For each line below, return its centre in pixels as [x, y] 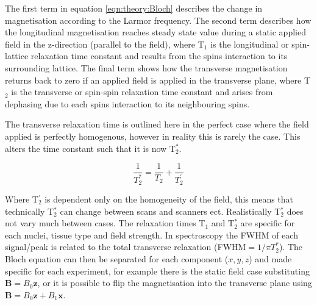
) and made [270, 258]
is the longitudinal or [250, 44]
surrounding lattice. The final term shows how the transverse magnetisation [146, 67]
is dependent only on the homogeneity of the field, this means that [169, 199]
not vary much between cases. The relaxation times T [105, 223]
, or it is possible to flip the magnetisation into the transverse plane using [175, 283]
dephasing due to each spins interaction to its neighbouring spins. [127, 103]
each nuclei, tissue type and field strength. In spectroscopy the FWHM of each [151, 235]
